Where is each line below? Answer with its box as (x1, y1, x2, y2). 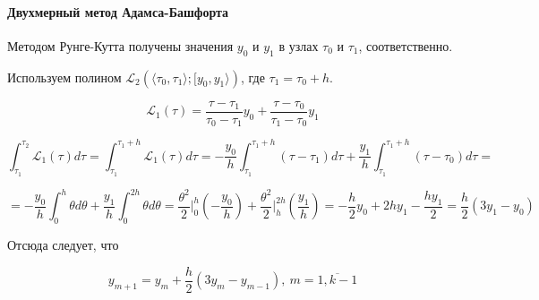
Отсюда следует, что (7, 236, 119, 254)
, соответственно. (358, 36, 453, 55)
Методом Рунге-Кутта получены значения (7, 36, 234, 55)
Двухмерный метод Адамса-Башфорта (7, 2, 229, 21)
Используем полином (7, 67, 122, 86)
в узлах (278, 36, 319, 55)
